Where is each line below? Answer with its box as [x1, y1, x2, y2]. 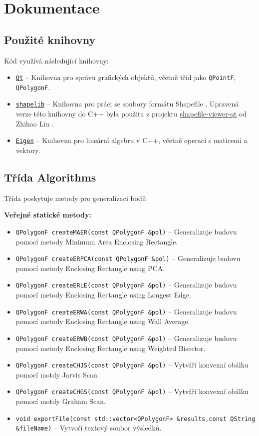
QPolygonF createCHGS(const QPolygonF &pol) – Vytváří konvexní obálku [15, 386, 249, 396]
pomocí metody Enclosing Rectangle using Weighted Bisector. [15, 342, 206, 353]
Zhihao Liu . [15, 118, 54, 128]
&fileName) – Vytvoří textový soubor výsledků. [15, 422, 162, 433]
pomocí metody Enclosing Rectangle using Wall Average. [15, 316, 190, 326]
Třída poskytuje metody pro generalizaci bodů [4, 192, 146, 203]
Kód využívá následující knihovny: [4, 55, 109, 65]
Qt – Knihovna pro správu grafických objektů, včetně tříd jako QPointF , [15, 72, 236, 82]
